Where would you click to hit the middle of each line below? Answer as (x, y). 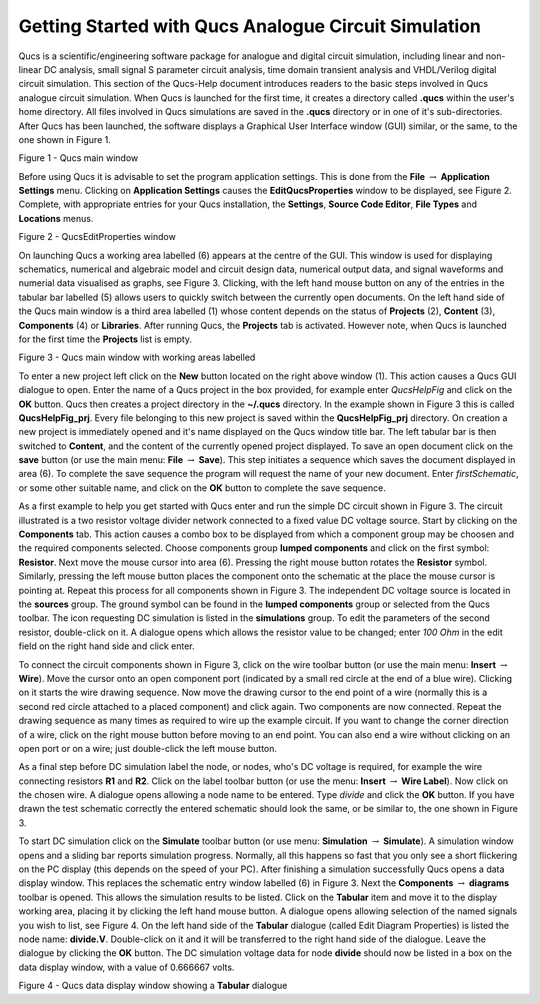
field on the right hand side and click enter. (106, 646)
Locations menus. (56, 218)
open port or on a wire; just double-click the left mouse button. (148, 748)
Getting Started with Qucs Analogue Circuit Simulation (250, 26)
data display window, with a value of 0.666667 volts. (126, 967)
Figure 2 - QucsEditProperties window (97, 237)
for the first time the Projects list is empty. (105, 339)
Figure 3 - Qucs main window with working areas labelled (137, 357)
